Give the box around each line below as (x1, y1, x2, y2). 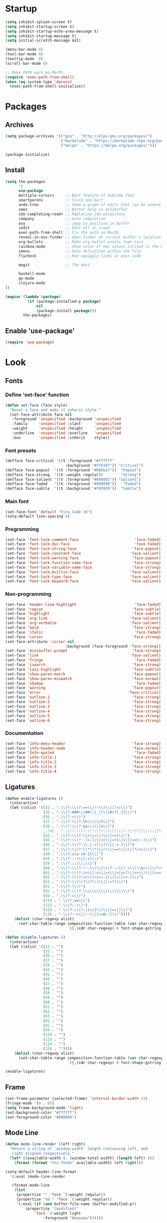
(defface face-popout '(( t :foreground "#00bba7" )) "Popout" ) (5, 468, 141, 473)
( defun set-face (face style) (5, 403, 68, 408)
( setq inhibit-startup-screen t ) (5, 24, 75, 29)
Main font (5, 498, 29, 505)
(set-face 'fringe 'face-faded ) (5, 658, 162, 663)
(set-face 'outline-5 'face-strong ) (5, 713, 162, 719)
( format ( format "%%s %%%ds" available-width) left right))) (14, 1160, 143, 1165)
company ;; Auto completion (18, 216, 106, 221)
